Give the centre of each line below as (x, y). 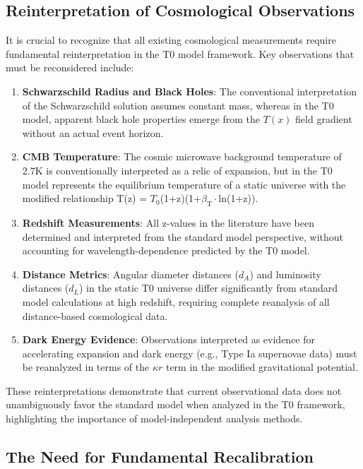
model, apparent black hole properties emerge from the (141, 119)
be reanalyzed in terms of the (86, 367)
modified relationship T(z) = (85, 198)
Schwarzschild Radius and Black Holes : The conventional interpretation (189, 91)
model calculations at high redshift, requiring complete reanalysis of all (176, 301)
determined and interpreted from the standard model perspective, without (183, 236)
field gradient (324, 119)
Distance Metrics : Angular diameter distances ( (130, 274)
